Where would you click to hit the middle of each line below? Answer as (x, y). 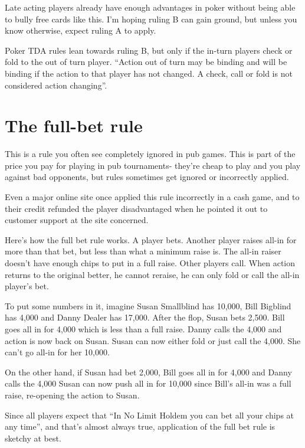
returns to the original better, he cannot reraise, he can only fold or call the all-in (152, 274)
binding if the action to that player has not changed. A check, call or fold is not (149, 73)
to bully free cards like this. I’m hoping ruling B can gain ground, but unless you (151, 19)
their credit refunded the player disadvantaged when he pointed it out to (136, 208)
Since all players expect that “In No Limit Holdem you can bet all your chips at (150, 415)
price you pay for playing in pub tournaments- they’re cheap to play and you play (153, 165)
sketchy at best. (33, 438)
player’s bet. (27, 286)
